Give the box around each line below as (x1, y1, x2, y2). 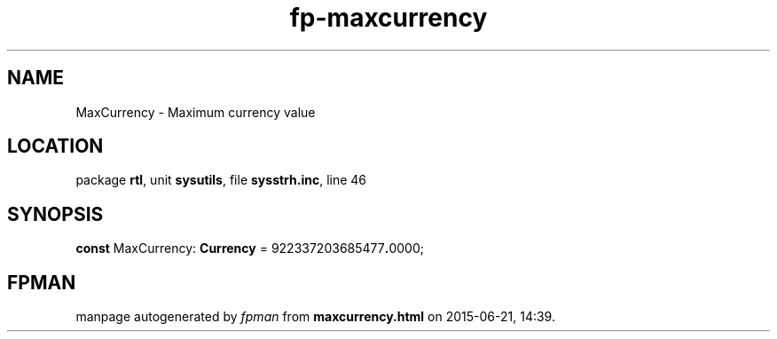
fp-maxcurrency (289, 3, 488, 33)
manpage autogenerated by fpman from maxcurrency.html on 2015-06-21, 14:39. (75, 309, 555, 325)
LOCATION (7, 135, 104, 158)
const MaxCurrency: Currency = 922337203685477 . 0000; (75, 240, 424, 256)
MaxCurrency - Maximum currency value (75, 104, 316, 120)
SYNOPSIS (7, 202, 104, 225)
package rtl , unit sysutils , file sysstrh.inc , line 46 (75, 172, 367, 188)
